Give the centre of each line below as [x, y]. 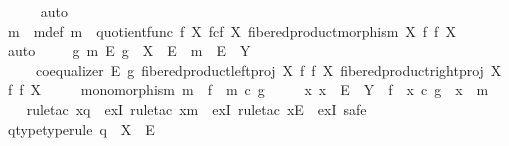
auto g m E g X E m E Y [129, 50]
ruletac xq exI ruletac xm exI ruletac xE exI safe [196, 108]
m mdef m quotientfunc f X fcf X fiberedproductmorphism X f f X [231, 30]
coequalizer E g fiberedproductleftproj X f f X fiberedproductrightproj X [268, 69]
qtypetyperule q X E [81, 128]
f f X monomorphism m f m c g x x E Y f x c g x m [248, 89]
